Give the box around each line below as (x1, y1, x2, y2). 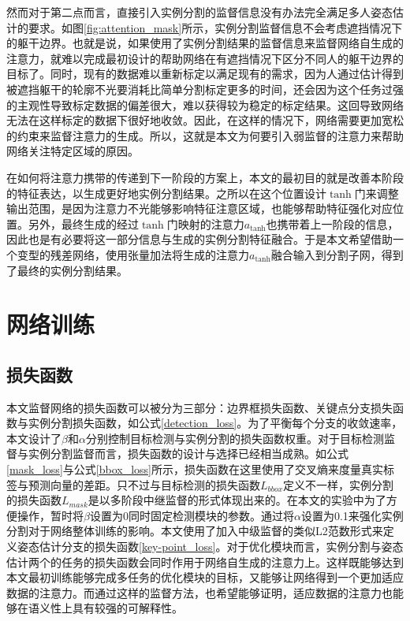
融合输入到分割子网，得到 (270, 246, 404, 262)
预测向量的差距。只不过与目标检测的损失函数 (28, 476, 260, 493)
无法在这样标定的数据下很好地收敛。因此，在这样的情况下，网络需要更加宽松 (6, 112, 404, 128)
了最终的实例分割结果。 (6, 262, 128, 278)
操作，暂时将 (17, 507, 84, 523)
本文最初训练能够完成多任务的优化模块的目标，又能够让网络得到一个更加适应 (6, 569, 404, 586)
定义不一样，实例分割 (283, 476, 394, 493)
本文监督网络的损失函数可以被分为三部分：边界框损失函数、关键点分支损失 (6, 399, 393, 415)
